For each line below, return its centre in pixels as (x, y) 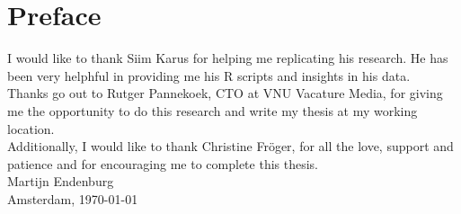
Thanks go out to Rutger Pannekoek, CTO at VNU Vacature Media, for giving (225, 93)
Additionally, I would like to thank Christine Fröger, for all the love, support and (230, 146)
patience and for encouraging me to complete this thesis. (163, 163)
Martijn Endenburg (61, 181)
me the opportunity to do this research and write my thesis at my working (213, 110)
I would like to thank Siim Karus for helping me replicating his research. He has (228, 58)
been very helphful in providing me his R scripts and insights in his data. (209, 75)
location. (31, 128)
